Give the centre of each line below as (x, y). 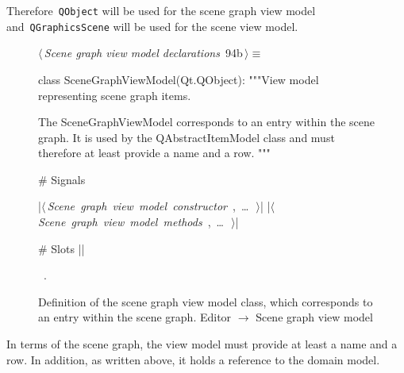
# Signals (62, 179)
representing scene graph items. (115, 95)
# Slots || (62, 248)
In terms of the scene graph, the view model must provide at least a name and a (202, 344)
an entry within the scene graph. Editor (135, 317)
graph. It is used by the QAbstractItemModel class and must (187, 137)
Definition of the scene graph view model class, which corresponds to (206, 301)
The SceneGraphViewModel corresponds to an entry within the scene (206, 122)
